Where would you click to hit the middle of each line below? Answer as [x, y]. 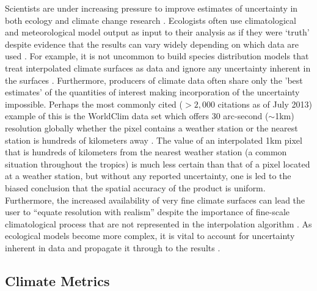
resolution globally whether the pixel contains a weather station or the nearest [151, 127]
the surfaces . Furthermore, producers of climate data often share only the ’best [154, 80]
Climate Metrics [57, 280]
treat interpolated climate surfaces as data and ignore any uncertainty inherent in [158, 68]
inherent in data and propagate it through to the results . [113, 247]
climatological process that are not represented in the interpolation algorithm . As [158, 223]
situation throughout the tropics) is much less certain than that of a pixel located [158, 164]
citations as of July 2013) [265, 104]
